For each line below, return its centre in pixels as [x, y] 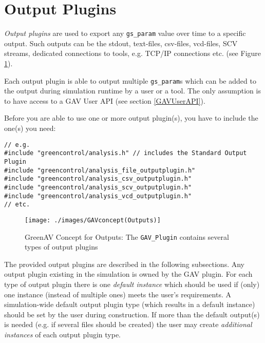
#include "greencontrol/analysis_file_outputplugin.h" [100, 170]
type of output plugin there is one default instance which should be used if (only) [132, 284]
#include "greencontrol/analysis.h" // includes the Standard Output [126, 153]
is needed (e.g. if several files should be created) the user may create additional [128, 324]
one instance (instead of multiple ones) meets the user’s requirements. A [118, 294]
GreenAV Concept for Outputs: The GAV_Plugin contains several [127, 236]
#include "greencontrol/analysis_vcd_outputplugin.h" [98, 196]
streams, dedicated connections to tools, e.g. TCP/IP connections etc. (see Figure [133, 53]
